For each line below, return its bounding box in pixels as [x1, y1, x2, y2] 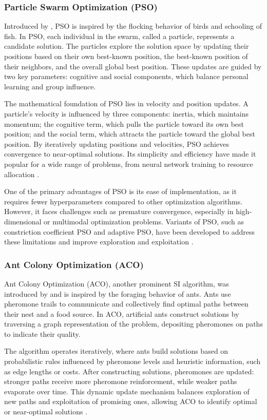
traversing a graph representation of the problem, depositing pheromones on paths [4, 318, 263, 329]
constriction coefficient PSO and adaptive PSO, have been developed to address [4, 226, 255, 237]
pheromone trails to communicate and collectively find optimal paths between [4, 298, 249, 309]
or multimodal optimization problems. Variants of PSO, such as [44, 216, 244, 226]
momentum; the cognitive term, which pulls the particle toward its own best [4, 118, 244, 129]
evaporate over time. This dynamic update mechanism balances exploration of [4, 386, 250, 396]
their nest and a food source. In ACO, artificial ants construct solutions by [4, 308, 239, 319]
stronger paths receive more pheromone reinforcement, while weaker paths [4, 376, 237, 387]
